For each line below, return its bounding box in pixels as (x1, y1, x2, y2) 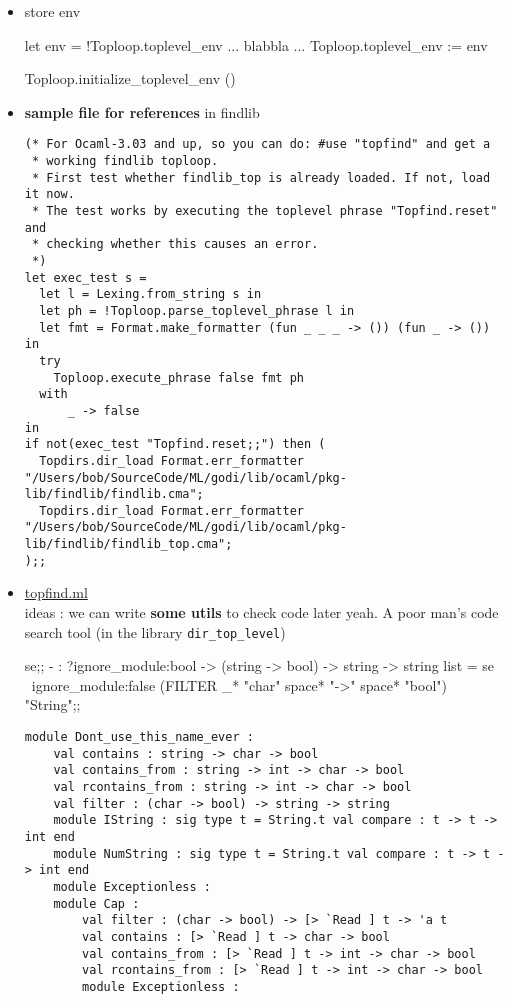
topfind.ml (24, 582, 88, 603)
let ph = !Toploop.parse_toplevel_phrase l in (39, 303, 355, 318)
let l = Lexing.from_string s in (39, 287, 262, 302)
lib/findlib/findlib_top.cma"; (24, 537, 233, 552)
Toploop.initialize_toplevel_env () (24, 68, 236, 89)
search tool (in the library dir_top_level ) (24, 621, 286, 642)
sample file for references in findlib (24, 101, 260, 122)
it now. (24, 187, 75, 202)
